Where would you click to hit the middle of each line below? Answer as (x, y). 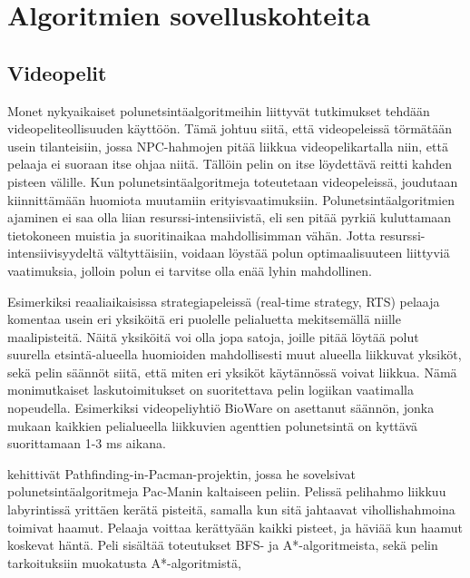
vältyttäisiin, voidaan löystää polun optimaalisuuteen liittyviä (279, 253)
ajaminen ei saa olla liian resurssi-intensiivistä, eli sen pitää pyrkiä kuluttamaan (230, 217)
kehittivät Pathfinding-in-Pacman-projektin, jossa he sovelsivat (181, 473)
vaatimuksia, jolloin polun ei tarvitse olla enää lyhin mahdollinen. (190, 270)
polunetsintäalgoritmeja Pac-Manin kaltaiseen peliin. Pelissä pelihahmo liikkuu (227, 491)
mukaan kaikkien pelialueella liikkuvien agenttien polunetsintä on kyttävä (213, 425)
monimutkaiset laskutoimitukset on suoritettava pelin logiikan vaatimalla (211, 390)
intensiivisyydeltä (55, 253)
